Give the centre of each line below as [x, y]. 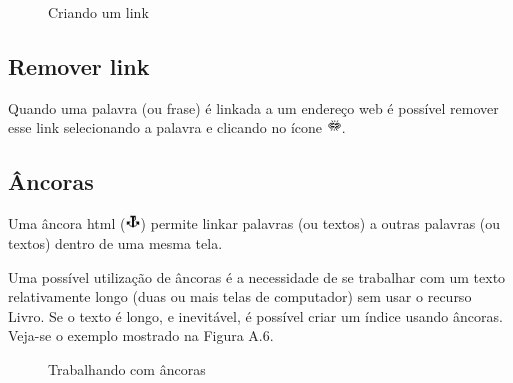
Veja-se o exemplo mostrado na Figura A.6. [141, 335]
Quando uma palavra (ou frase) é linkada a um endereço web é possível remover [253, 107]
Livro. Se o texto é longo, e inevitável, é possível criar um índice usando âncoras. [255, 315]
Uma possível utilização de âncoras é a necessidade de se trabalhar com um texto [257, 276]
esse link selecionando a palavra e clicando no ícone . [177, 127]
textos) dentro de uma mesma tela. [115, 243]
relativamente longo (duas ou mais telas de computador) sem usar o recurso [240, 296]
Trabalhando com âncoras [127, 368]
